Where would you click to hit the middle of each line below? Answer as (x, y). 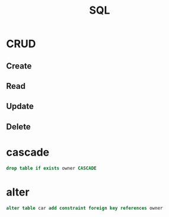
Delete (18, 127)
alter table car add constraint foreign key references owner (84, 208)
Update (20, 106)
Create (19, 66)
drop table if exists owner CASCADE (51, 168)
